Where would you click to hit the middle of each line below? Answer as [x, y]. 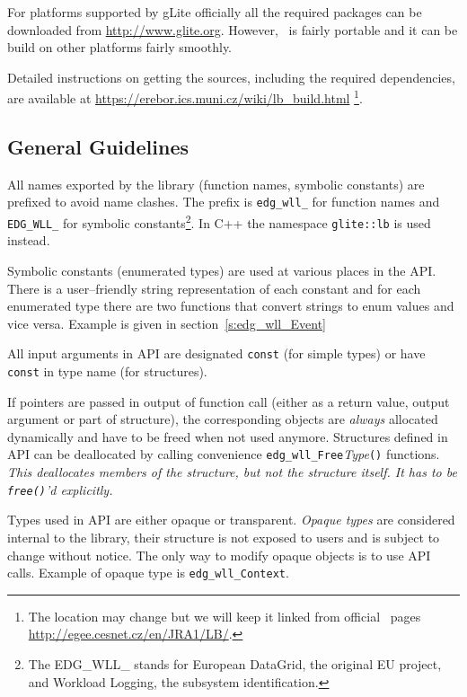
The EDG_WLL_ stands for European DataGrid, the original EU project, [235, 663]
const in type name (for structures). [107, 371]
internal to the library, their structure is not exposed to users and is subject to [224, 537]
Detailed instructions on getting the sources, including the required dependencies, [231, 77]
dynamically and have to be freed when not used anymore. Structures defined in [228, 436]
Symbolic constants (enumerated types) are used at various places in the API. [222, 270]
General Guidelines [98, 147]
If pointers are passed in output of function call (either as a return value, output [229, 401]
